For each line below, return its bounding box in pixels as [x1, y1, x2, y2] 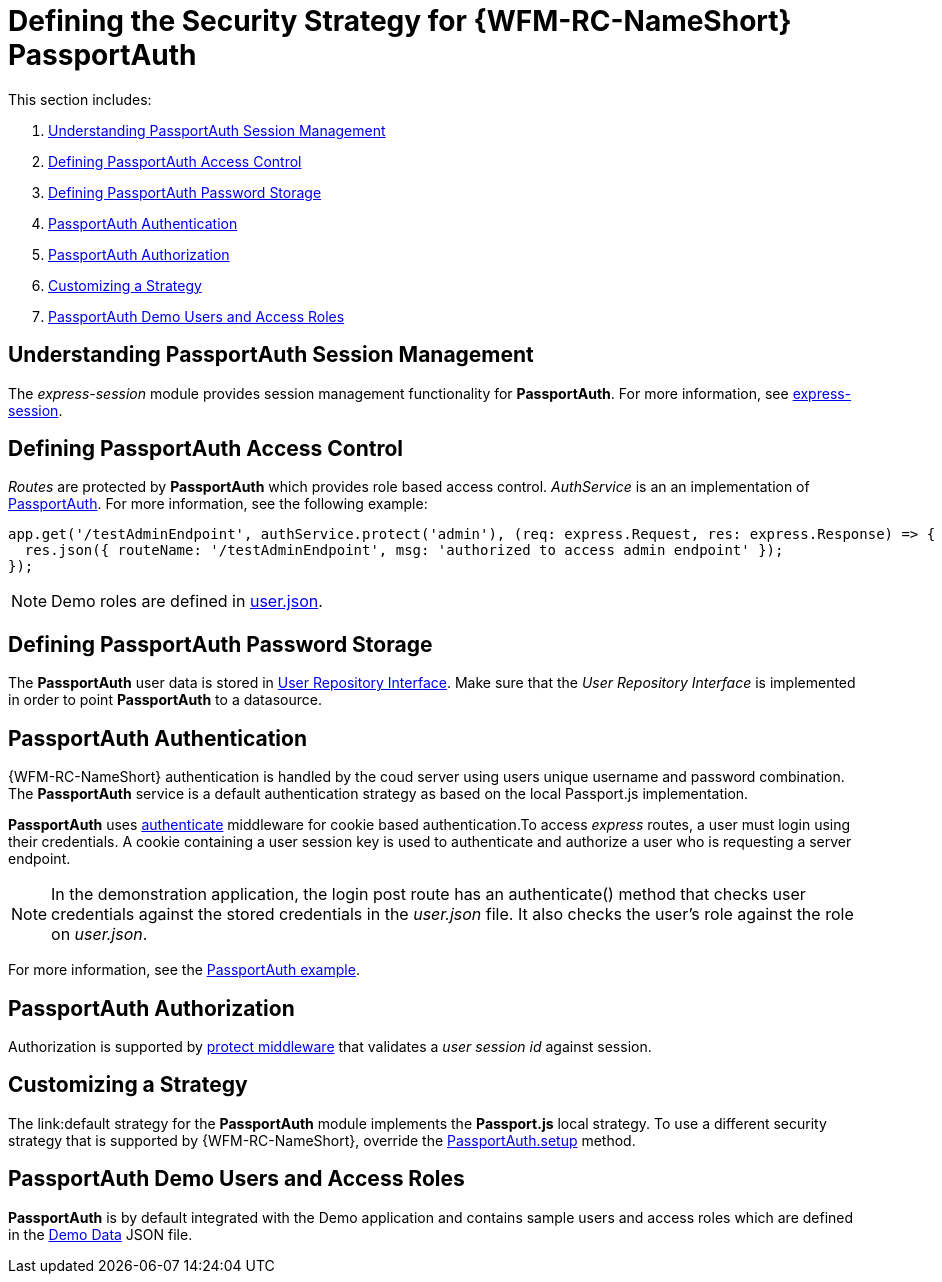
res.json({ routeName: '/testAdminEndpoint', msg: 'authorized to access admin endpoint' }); [24, 542, 784, 559]
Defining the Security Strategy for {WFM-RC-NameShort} [8, 4, 792, 38]
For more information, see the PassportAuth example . [8, 961, 360, 979]
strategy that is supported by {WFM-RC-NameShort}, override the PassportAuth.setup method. [8, 1131, 636, 1149]
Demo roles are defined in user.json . [51, 591, 323, 612]
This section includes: [8, 90, 152, 108]
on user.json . [51, 924, 148, 945]
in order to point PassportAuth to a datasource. [8, 691, 322, 709]
